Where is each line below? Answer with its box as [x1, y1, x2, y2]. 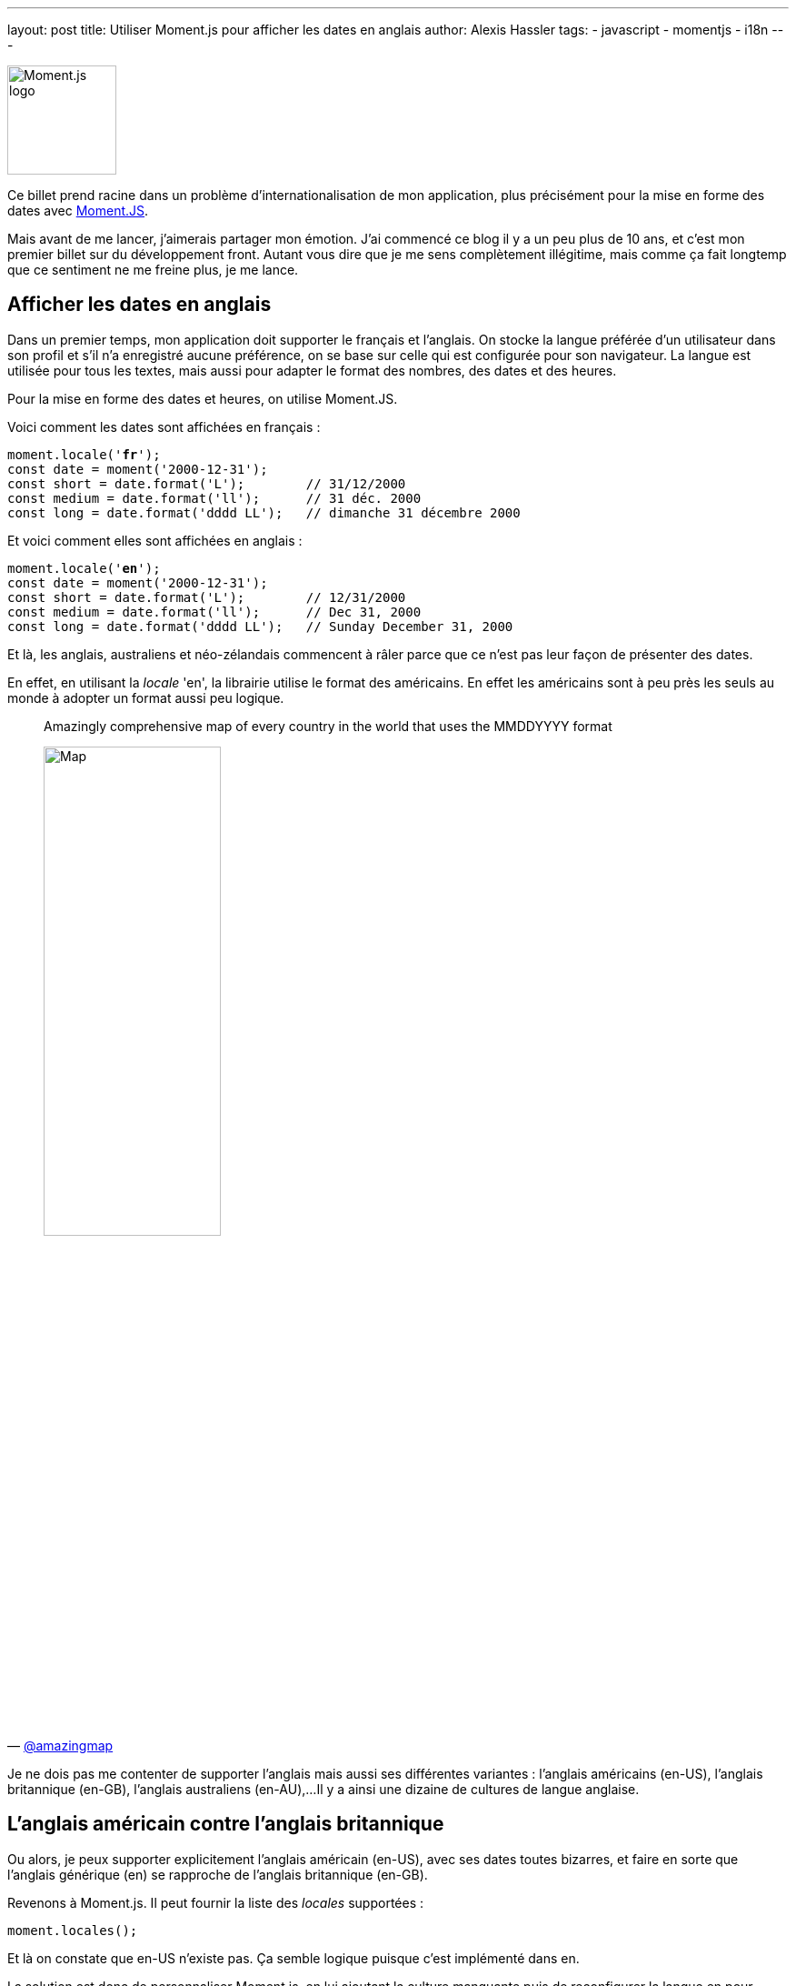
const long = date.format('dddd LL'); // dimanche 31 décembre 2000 [7, 505, 521, 520]
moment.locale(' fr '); [7, 446, 161, 462]
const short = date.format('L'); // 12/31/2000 [7, 589, 406, 605]
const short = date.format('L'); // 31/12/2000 [7, 476, 406, 491]
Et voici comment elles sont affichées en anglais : [7, 532, 303, 548]
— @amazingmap [7, 1737, 114, 1753]
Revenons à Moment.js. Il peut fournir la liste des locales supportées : [7, 1894, 424, 1911]
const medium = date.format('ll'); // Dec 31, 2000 [7, 604, 422, 619]
